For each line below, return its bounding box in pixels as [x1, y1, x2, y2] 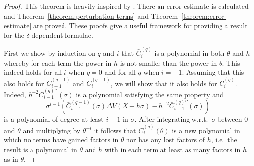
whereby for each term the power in [4, 57, 112, 67]
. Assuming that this [182, 67, 244, 77]
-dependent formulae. [29, 30, 93, 40]
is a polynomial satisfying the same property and [76, 89, 223, 99]
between [218, 114, 242, 124]
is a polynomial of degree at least [4, 114, 104, 124]
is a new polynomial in [172, 125, 240, 135]
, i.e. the [211, 134, 237, 145]
